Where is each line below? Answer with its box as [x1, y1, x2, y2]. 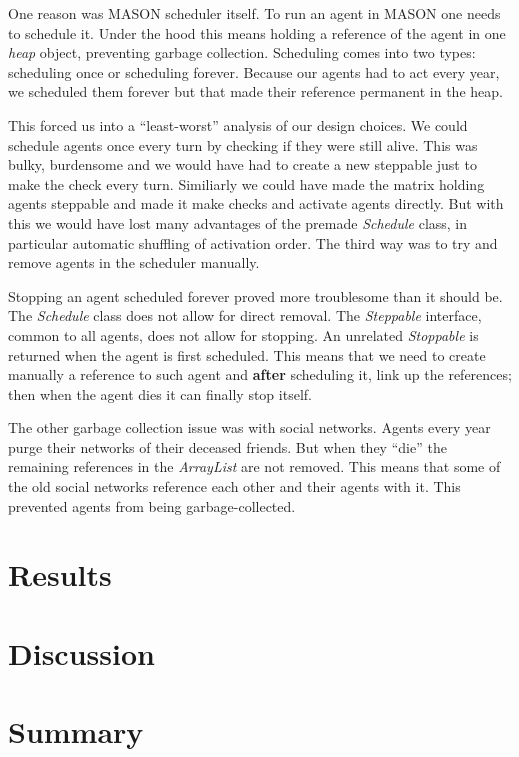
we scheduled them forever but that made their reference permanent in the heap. [8, 81, 503, 102]
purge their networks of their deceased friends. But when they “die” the [8, 436, 447, 457]
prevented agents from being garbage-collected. [8, 495, 296, 516]
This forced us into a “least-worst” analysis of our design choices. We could [8, 114, 468, 135]
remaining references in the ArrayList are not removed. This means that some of [8, 456, 501, 477]
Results [8, 554, 112, 595]
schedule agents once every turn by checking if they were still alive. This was [8, 134, 478, 155]
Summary [8, 711, 144, 752]
